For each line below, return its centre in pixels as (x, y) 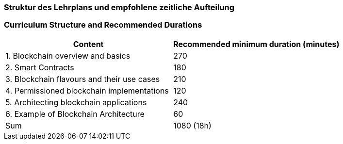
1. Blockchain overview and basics (68, 56)
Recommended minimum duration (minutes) (256, 44)
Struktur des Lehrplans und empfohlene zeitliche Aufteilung (119, 7)
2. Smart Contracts (40, 67)
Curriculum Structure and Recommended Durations (103, 25)
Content (88, 44)
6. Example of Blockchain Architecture (75, 114)
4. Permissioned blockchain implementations (87, 90)
